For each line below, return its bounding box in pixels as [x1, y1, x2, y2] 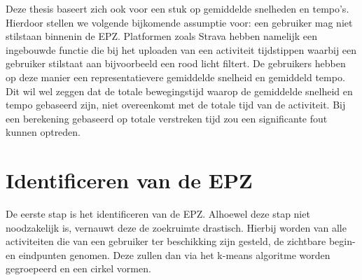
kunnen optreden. [6, 125, 81, 139]
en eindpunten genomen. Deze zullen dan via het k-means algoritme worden [6, 247, 330, 262]
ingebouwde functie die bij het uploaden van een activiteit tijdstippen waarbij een [6, 42, 357, 57]
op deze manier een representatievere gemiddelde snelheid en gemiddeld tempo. [6, 69, 345, 84]
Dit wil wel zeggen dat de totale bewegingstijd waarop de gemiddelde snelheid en [6, 83, 353, 98]
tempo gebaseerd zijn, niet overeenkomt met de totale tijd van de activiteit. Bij [6, 97, 346, 112]
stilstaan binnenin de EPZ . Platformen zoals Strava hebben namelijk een [6, 29, 318, 43]
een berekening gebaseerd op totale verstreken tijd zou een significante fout [6, 111, 328, 125]
